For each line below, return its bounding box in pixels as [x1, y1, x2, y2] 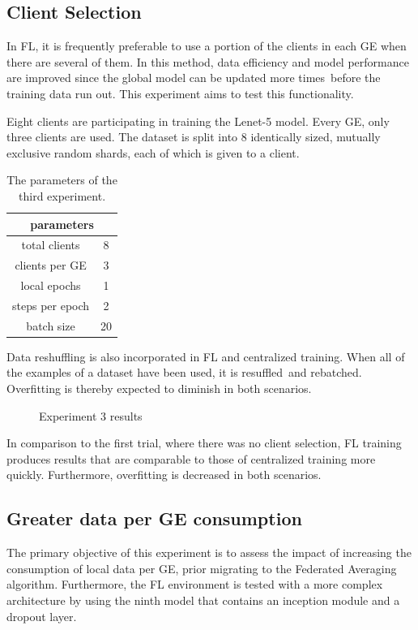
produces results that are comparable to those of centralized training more [6, 450, 376, 467]
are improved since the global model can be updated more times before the [6, 69, 381, 86]
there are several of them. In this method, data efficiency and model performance [6, 53, 409, 70]
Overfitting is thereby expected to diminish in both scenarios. [6, 380, 312, 397]
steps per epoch [12, 296, 90, 313]
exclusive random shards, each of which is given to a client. [6, 144, 300, 161]
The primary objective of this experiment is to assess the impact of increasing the [6, 544, 412, 561]
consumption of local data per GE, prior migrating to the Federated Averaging [6, 559, 397, 576]
